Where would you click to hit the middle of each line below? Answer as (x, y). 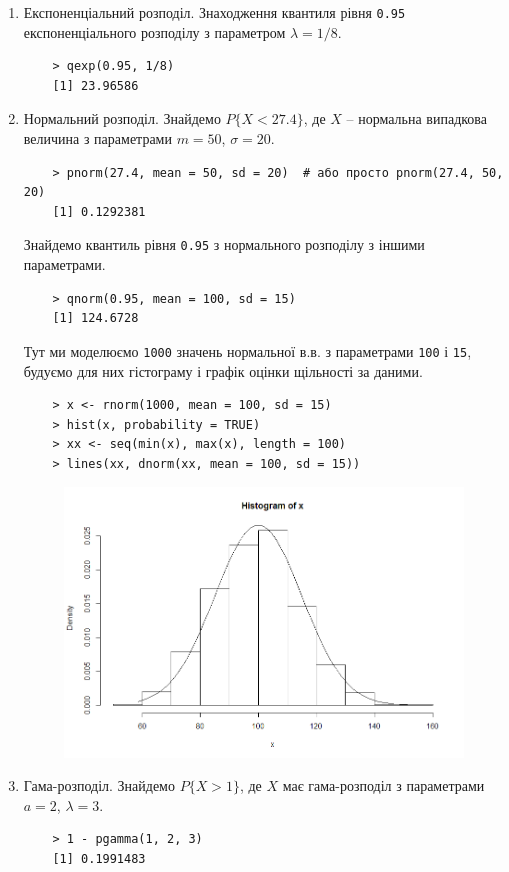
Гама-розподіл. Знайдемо (99, 785)
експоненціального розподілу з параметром (154, 31)
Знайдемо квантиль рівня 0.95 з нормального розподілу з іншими (224, 244)
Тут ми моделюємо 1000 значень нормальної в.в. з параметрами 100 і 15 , (247, 350)
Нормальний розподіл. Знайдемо (122, 118)
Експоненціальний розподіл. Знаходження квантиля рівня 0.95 (214, 12)
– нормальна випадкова (416, 118)
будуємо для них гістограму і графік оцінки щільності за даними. (223, 370)
